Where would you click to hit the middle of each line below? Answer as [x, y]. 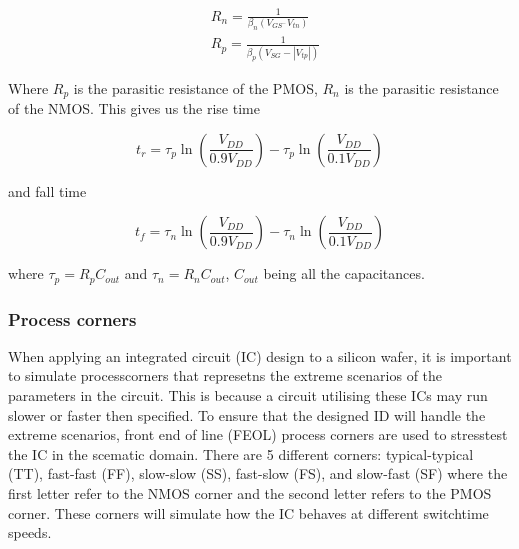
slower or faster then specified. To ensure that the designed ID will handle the [247, 414]
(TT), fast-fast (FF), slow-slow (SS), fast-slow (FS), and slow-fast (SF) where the [258, 473]
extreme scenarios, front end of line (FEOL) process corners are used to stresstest [258, 434]
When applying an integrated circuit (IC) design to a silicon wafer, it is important [260, 355]
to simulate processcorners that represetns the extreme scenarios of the [225, 375]
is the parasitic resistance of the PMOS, [195, 87]
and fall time [47, 190]
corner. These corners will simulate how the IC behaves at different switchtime [248, 512]
